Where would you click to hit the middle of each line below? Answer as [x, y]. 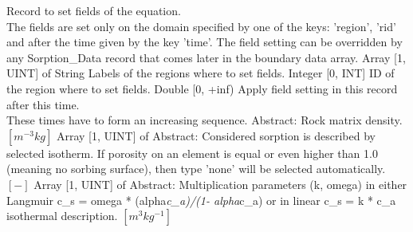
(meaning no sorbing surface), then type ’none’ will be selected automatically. [196, 169]
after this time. [43, 104]
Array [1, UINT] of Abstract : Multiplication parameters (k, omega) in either [220, 184]
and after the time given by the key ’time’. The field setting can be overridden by [205, 42]
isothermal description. [62, 216]
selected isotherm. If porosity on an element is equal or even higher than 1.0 [192, 153]
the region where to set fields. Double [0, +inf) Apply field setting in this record [202, 88]
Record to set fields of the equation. [94, 10]
